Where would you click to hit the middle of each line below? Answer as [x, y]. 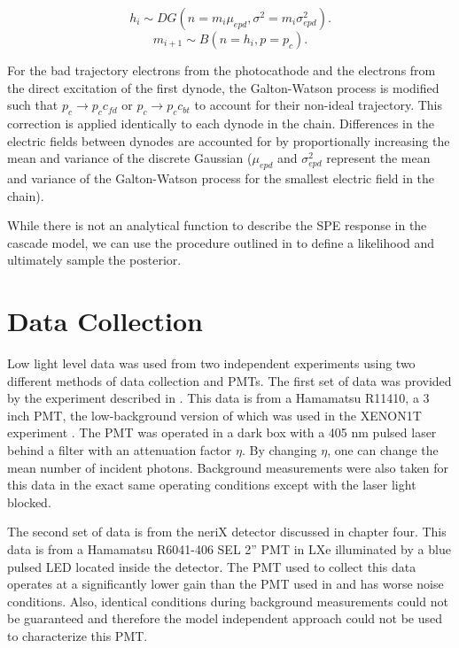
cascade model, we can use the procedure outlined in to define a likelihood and [221, 242]
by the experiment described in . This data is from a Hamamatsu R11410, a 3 [218, 398]
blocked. [29, 501]
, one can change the [383, 450]
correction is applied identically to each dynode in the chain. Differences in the [221, 123]
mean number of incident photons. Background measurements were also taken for [228, 467]
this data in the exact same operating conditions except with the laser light [212, 485]
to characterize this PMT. [78, 635]
